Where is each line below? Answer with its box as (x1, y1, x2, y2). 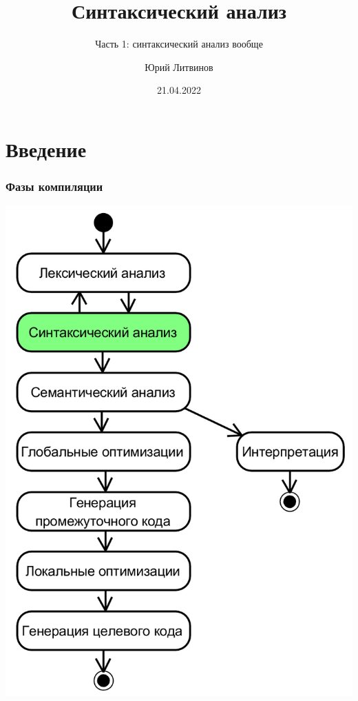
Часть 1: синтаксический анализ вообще (95, 37, 263, 51)
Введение (6, 134, 87, 163)
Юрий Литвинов (145, 59, 213, 74)
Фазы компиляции (6, 178, 103, 195)
